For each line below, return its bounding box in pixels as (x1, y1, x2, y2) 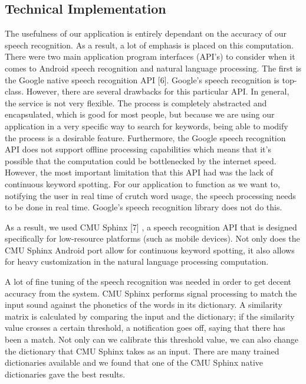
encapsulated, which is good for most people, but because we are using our (5, 108, 275, 121)
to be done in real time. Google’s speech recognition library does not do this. (5, 201, 282, 213)
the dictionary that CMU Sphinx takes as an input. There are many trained (5, 344, 279, 357)
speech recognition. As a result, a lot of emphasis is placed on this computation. (5, 38, 294, 51)
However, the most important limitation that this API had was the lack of (5, 166, 274, 178)
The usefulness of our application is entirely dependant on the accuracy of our (5, 27, 287, 40)
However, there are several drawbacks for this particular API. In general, (26, 85, 289, 97)
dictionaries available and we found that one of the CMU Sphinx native (5, 356, 264, 369)
